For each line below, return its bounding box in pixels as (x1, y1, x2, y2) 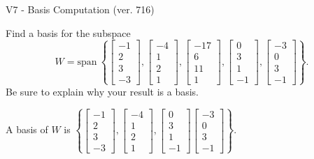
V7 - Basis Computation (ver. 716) (6, 2, 155, 16)
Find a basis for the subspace (6, 25, 131, 40)
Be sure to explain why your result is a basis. (6, 84, 199, 98)
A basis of (6, 122, 48, 137)
